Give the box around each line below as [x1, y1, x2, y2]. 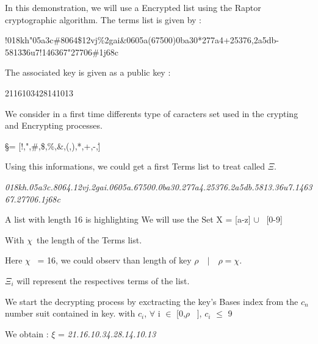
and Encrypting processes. [5, 119, 103, 132]
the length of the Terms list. [36, 233, 142, 246]
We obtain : [5, 327, 49, 340]
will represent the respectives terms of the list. [16, 274, 190, 287]
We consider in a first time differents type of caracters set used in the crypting [5, 107, 298, 120]
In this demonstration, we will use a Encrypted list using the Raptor [5, 1, 261, 13]
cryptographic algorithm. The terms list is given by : [5, 13, 201, 26]
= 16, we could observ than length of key [37, 254, 192, 267]
